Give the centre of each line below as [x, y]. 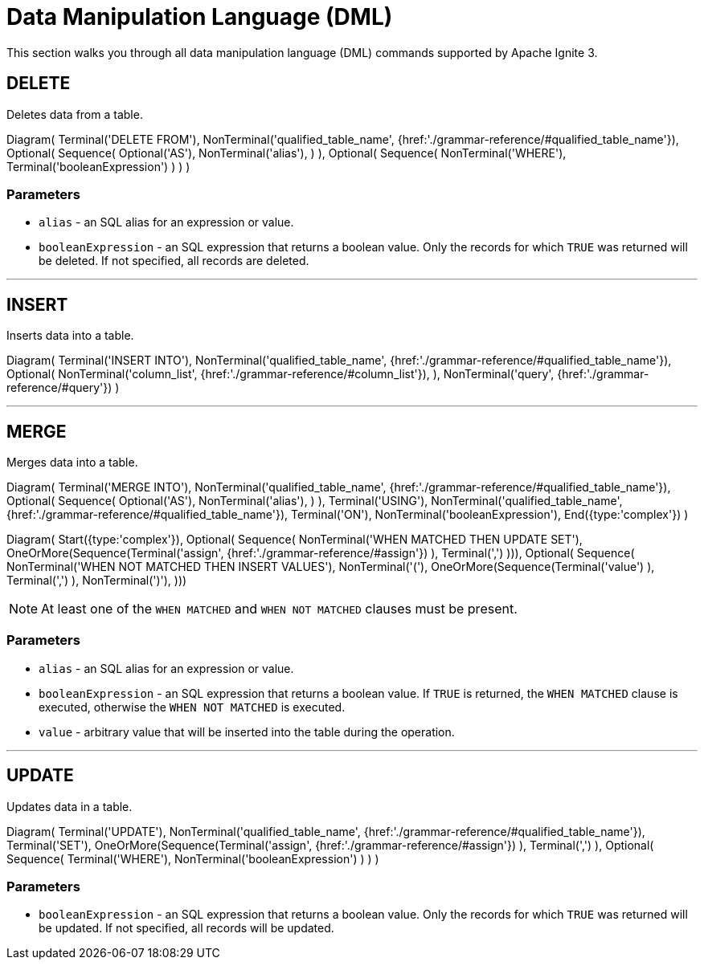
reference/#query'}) [59, 388]
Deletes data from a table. [75, 114]
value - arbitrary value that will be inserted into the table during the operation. [247, 732]
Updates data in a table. [70, 806]
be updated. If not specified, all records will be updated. [186, 928]
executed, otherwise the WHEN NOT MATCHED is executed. [192, 707]
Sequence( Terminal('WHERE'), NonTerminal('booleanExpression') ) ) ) [193, 858]
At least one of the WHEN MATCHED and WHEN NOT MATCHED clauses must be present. [279, 609]
